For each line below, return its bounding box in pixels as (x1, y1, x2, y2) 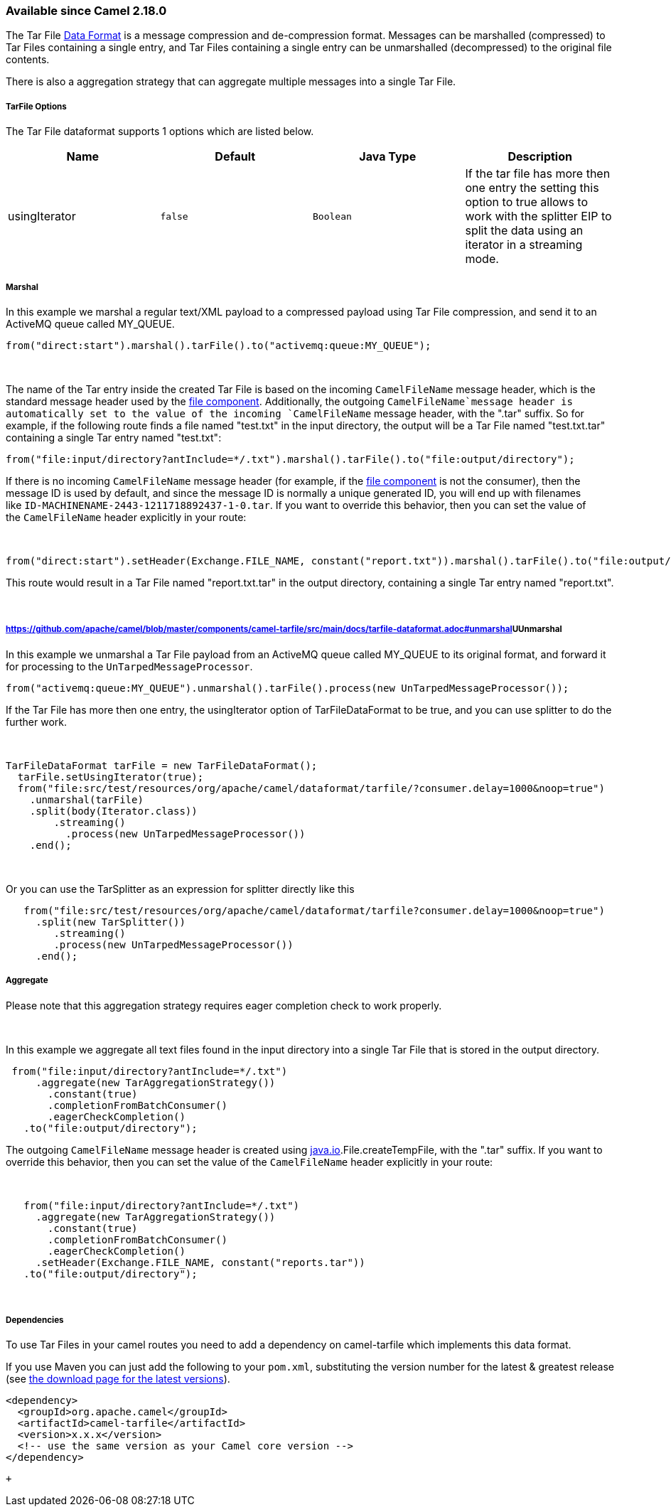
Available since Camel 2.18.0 (6, 4, 167, 18)
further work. (6, 715, 67, 728)
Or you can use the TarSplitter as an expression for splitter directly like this (6, 882, 355, 895)
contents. (6, 53, 50, 66)
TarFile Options (6, 101, 67, 112)
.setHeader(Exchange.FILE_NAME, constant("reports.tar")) (36, 1256, 365, 1268)
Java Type (359, 149, 417, 164)
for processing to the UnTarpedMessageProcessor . (6, 660, 253, 672)
